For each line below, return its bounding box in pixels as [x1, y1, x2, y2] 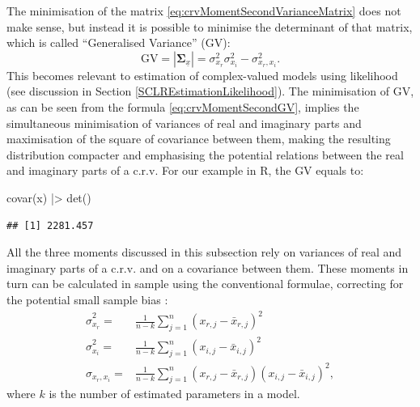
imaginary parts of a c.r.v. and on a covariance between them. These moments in [6, 259, 409, 276]
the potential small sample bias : [6, 290, 168, 307]
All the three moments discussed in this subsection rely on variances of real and [6, 244, 402, 261]
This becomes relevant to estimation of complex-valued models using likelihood [6, 66, 398, 83]
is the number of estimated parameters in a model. [49, 385, 300, 402]
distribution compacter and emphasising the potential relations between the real [6, 146, 404, 163]
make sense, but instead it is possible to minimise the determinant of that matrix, [6, 18, 413, 35]
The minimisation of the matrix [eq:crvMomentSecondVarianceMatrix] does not [6, 2, 401, 19]
